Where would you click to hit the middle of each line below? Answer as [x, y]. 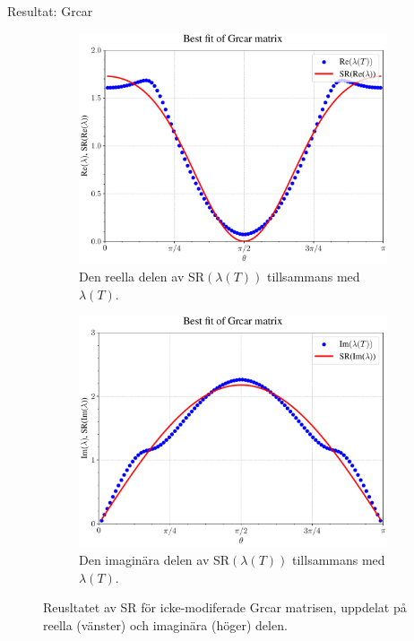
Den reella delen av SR [142, 277]
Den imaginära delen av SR [155, 559]
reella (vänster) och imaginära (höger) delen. [165, 624]
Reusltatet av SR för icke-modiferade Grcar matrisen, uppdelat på [225, 607]
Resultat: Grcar [50, 11]
